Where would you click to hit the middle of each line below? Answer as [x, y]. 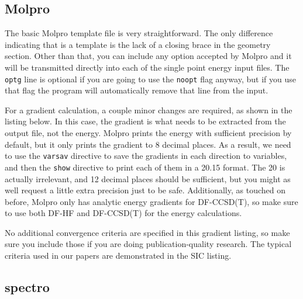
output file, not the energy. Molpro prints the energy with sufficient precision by [148, 133]
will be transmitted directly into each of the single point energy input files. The [147, 67]
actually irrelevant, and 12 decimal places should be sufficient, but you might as [148, 178]
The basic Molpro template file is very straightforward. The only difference [139, 33]
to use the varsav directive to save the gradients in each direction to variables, [146, 156]
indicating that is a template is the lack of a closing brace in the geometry [138, 44]
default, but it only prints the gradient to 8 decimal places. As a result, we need [148, 144]
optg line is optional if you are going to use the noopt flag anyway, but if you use [150, 79]
